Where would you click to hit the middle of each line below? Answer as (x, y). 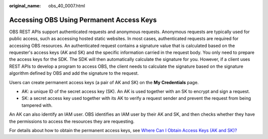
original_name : (25, 6)
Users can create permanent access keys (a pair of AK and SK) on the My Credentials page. (104, 82)
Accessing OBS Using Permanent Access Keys (83, 20)
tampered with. (37, 105)
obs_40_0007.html (67, 6)
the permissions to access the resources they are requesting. (72, 121)
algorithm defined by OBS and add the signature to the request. (74, 73)
